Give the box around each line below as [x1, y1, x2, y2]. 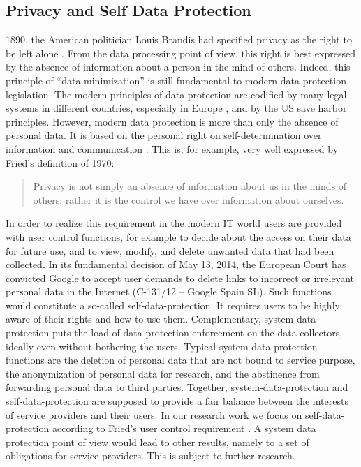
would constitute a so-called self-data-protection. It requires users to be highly [6, 297, 340, 312]
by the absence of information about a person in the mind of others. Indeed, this [6, 59, 351, 74]
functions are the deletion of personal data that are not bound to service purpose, [6, 353, 355, 367]
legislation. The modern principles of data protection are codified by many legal [6, 87, 347, 101]
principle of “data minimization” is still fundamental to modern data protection [6, 73, 346, 87]
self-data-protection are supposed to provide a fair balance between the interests [6, 394, 348, 408]
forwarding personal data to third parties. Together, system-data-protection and [6, 380, 348, 394]
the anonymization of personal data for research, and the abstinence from [6, 366, 320, 380]
